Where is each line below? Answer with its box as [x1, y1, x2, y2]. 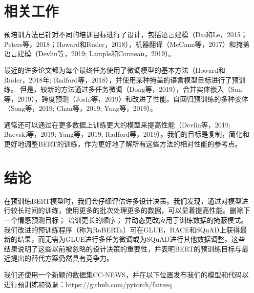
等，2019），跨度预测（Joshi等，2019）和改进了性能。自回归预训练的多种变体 [4, 93, 249, 104]
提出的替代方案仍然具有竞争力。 [10, 253, 113, 263]
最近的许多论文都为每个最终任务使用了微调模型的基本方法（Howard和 [4, 64, 226, 75]
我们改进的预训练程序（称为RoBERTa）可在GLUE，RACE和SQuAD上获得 [4, 224, 240, 234]
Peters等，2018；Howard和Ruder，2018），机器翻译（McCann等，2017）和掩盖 [4, 39, 250, 49]
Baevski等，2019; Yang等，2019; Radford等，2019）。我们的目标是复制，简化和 [4, 129, 250, 139]
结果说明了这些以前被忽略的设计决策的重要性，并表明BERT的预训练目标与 [4, 243, 242, 253]
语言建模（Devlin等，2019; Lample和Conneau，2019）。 [4, 48, 175, 59]
